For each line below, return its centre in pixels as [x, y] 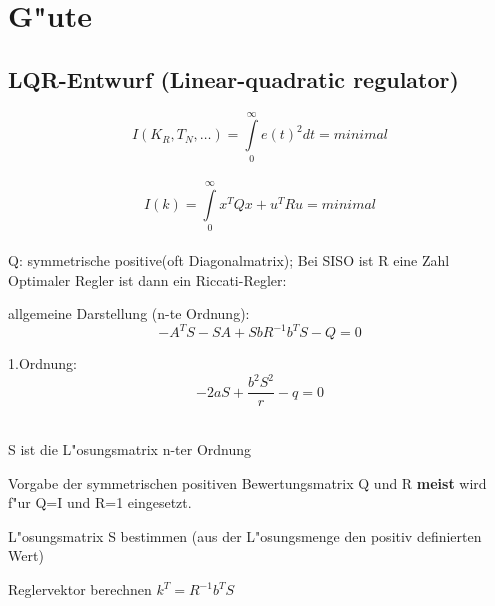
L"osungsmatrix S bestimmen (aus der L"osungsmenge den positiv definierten [245, 535]
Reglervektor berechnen [80, 589]
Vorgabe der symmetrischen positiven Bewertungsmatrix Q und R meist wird [247, 482]
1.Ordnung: [42, 363]
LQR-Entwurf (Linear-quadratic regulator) [233, 78]
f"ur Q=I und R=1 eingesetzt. [100, 502]
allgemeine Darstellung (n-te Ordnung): [129, 313]
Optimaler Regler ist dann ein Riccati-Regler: [147, 279]
